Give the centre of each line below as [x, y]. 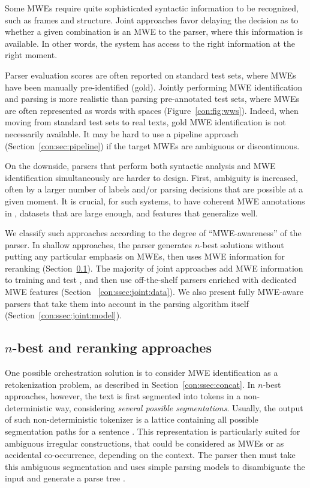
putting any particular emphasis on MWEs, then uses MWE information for [145, 256]
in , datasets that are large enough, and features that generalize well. [131, 213]
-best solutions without [242, 244]
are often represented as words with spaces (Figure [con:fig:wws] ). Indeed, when [152, 110]
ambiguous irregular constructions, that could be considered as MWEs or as [145, 443]
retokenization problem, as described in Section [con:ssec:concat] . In [130, 384]
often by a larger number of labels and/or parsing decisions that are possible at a [154, 189]
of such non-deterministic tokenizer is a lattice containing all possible [132, 419]
